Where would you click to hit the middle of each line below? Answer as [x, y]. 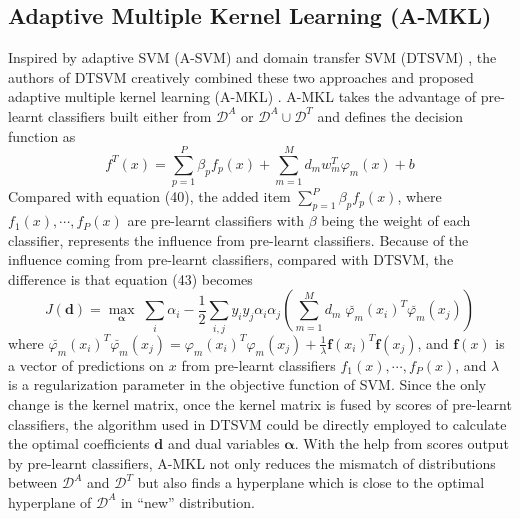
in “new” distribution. [187, 501]
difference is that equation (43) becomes [130, 278]
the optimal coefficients [79, 443]
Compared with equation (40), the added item [149, 196]
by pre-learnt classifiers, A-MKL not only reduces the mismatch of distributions [252, 462]
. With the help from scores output [401, 443]
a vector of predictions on [86, 364]
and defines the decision [390, 115]
